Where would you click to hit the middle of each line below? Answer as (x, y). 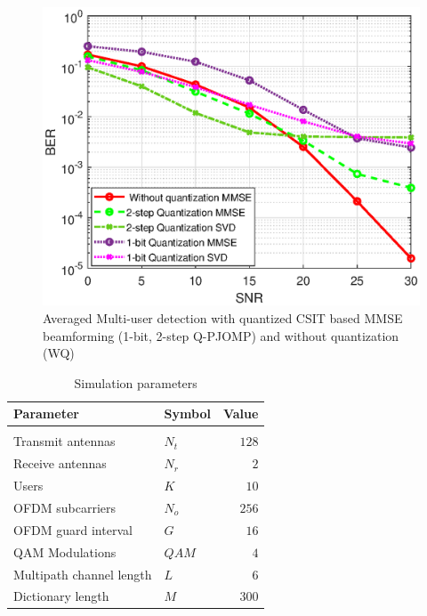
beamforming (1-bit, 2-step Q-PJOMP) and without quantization (221, 335)
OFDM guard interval (73, 529)
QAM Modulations (65, 551)
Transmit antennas (64, 441)
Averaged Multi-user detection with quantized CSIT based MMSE (223, 317)
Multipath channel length (83, 574)
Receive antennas (60, 463)
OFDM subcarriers (65, 507)
